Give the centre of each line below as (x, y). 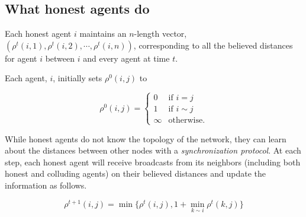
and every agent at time (126, 58)
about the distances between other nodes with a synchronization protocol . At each (153, 150)
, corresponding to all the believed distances (213, 45)
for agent (21, 58)
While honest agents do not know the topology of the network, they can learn (146, 138)
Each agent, (26, 78)
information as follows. (46, 185)
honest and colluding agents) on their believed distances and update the (135, 173)
